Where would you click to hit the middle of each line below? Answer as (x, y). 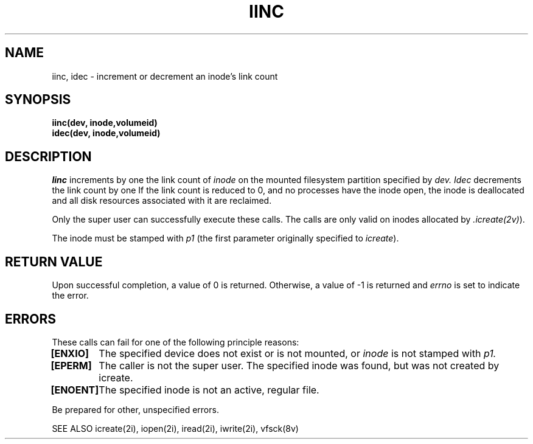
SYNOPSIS (38, 100)
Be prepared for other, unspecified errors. (135, 409)
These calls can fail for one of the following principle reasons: (176, 342)
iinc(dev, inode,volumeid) (105, 123)
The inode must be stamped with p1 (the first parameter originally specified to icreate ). (225, 238)
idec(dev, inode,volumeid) (106, 133)
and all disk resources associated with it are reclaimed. (162, 201)
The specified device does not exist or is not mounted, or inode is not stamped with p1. (298, 353)
